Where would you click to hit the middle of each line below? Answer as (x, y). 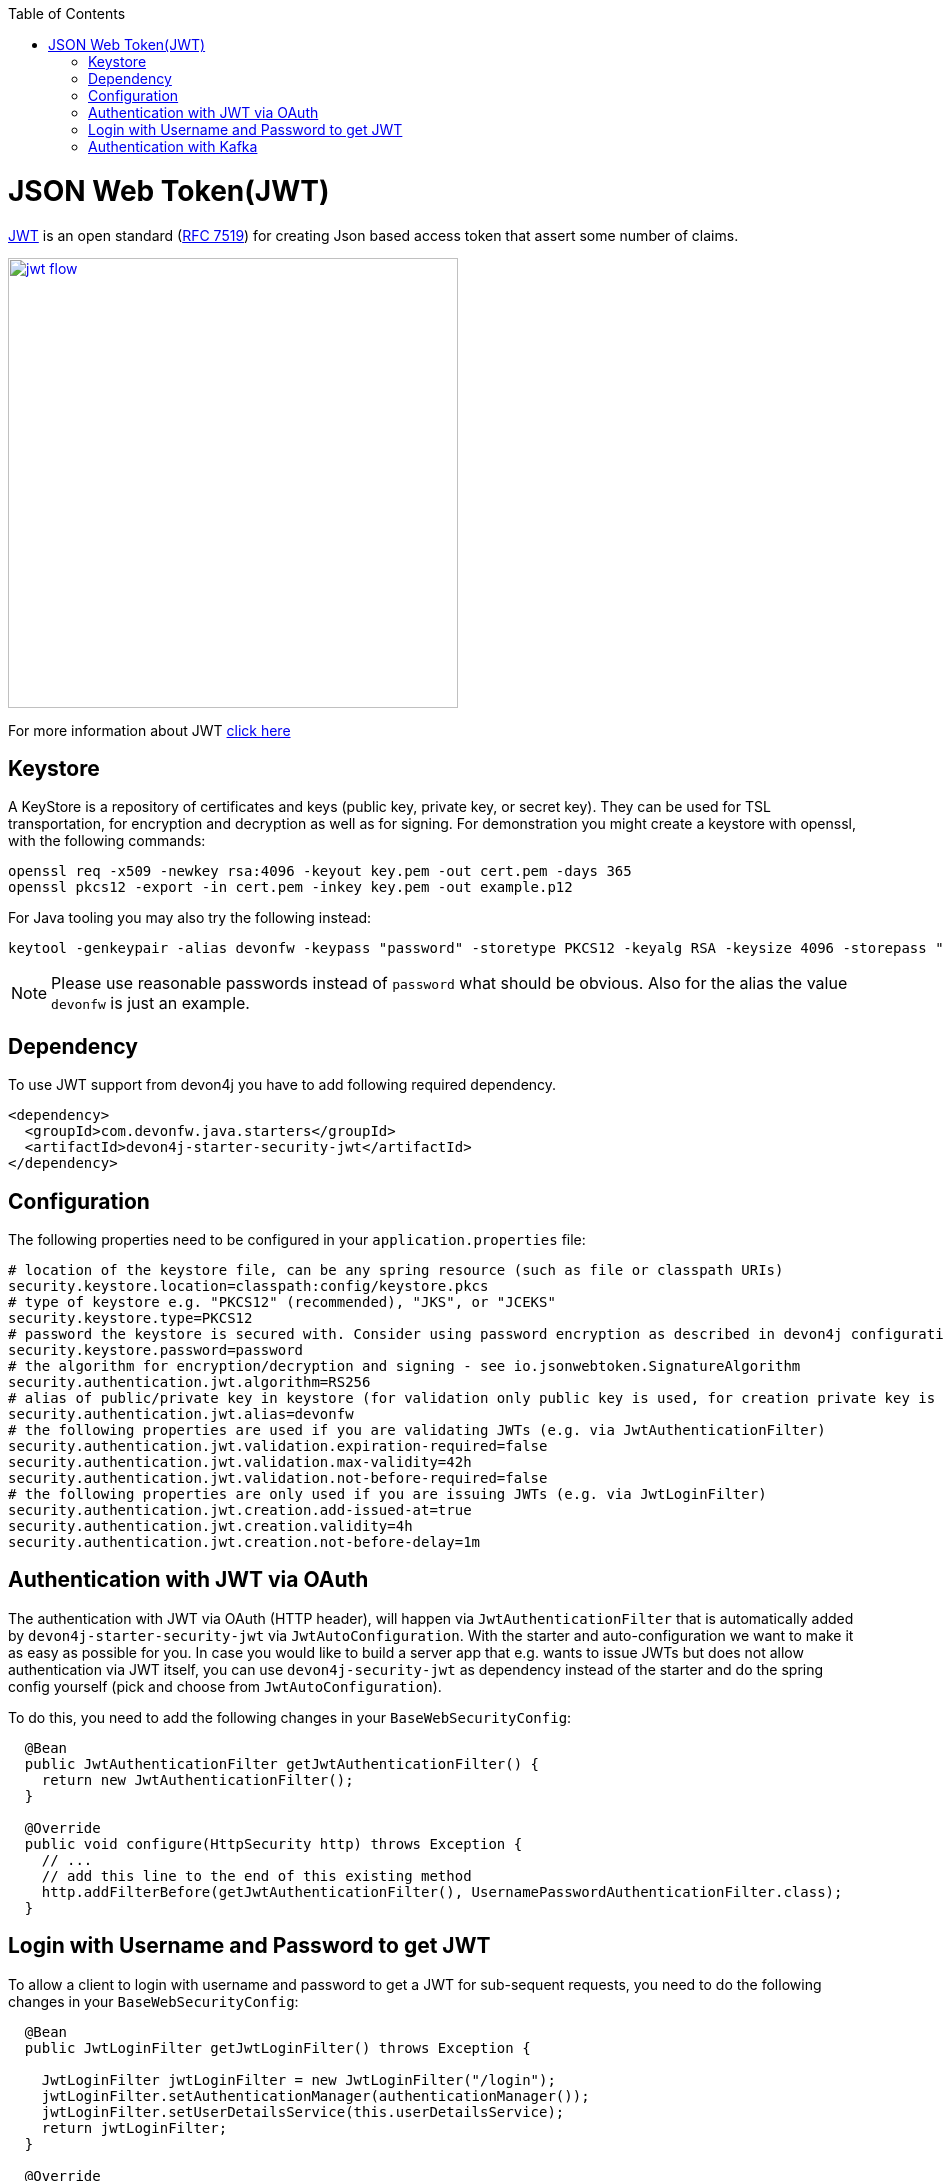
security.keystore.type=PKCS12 (130, 1318)
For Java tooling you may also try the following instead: (190, 918)
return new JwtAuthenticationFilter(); (197, 1779)
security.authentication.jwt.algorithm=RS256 (189, 1382)
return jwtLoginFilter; (134, 2127)
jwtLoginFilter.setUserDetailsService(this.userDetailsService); (303, 2111)
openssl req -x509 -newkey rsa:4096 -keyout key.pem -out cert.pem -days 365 (320, 871)
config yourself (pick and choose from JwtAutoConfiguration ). (225, 1686)
